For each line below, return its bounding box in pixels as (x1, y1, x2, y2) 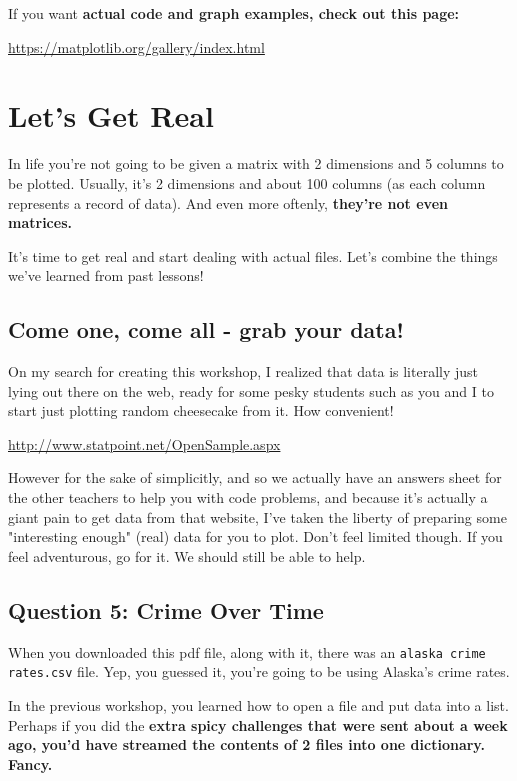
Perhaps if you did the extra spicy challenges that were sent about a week (8, 714, 508, 735)
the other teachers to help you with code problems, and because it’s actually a (8, 487, 488, 508)
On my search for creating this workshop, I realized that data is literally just (8, 361, 479, 382)
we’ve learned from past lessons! (8, 265, 204, 286)
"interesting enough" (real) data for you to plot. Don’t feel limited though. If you (8, 526, 503, 547)
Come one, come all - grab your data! (8, 314, 404, 345)
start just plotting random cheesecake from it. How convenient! (8, 400, 394, 421)
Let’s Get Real (8, 95, 214, 136)
